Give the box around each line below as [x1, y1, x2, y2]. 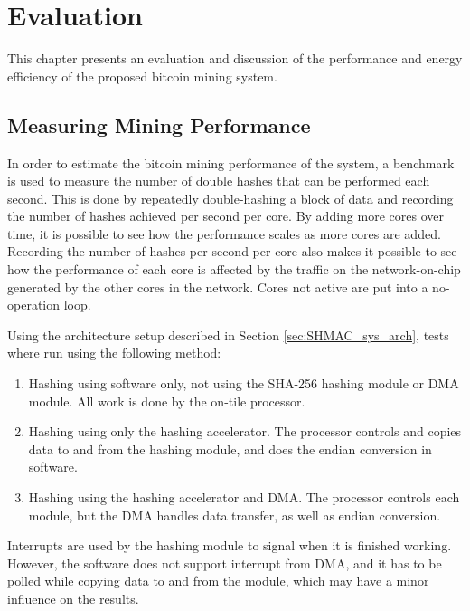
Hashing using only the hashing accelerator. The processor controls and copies [28, 422, 462, 441]
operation [7, 295, 61, 314]
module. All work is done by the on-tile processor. [28, 391, 305, 410]
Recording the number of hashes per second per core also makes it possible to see [7, 242, 457, 261]
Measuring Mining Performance [7, 110, 311, 138]
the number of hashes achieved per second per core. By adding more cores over [7, 206, 444, 225]
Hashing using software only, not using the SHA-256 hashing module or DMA [28, 374, 459, 393]
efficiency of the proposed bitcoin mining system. [7, 66, 277, 85]
